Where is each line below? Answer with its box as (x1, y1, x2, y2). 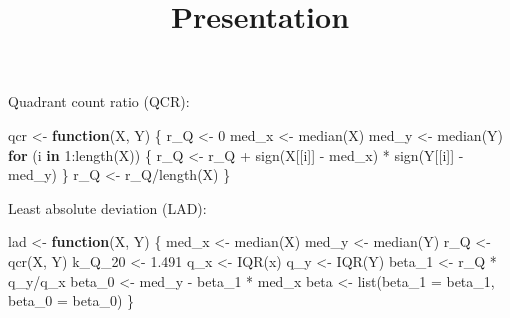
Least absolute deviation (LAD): (8, 197, 207, 218)
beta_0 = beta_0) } (8, 290, 135, 311)
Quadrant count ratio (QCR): (8, 91, 190, 112)
